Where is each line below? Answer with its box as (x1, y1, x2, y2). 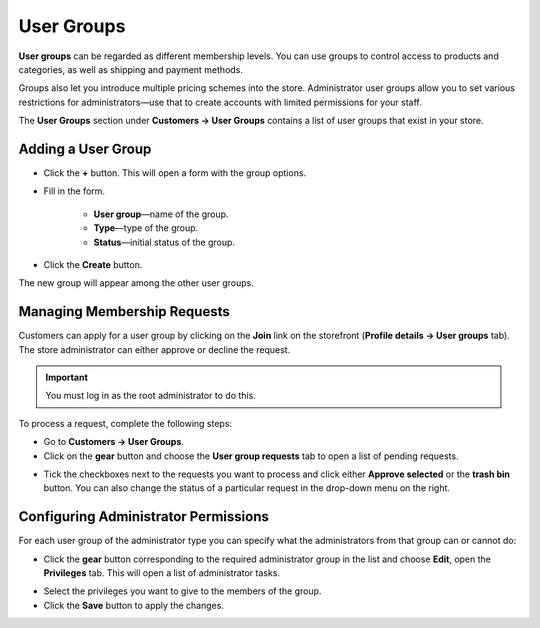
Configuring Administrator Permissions (18, 508, 269, 525)
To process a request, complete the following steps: (18, 417, 233, 429)
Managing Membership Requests (18, 303, 230, 320)
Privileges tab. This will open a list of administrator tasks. (43, 567, 280, 579)
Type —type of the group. (93, 222, 199, 234)
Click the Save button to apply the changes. (43, 599, 225, 611)
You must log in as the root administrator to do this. (45, 390, 257, 402)
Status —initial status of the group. (93, 236, 235, 248)
